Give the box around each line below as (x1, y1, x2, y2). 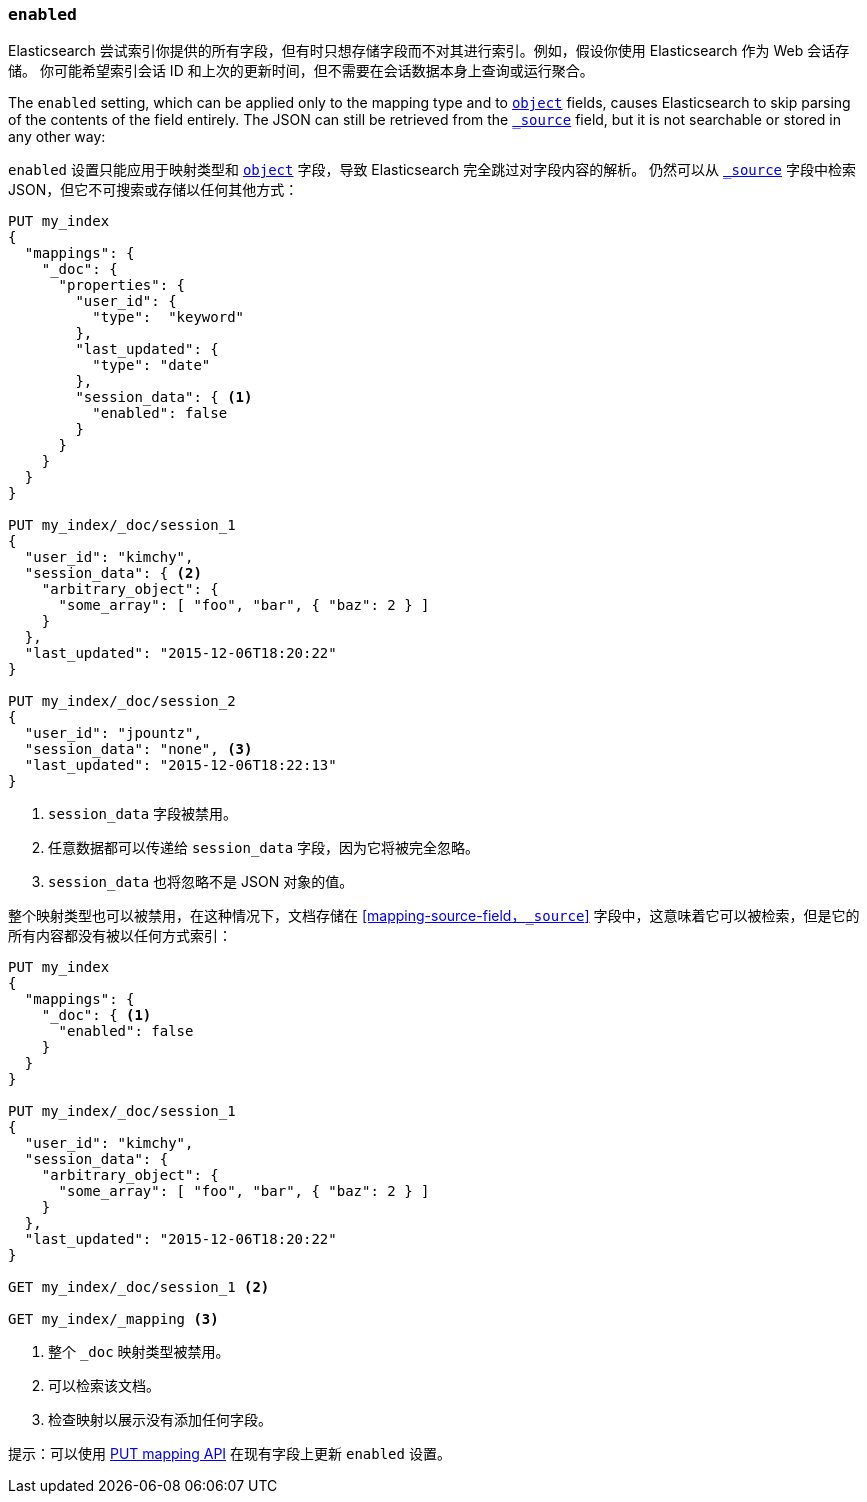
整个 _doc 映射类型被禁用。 (48, 1343, 230, 1361)
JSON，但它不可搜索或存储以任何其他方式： (8, 181, 299, 199)
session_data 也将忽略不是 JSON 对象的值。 (48, 873, 354, 891)
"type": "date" (92, 357, 211, 374)
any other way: (8, 128, 106, 146)
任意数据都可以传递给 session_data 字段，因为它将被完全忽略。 (48, 839, 480, 857)
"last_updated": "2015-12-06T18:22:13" (24, 757, 337, 774)
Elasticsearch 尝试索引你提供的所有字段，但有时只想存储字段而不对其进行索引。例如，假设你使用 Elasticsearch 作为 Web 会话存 (8, 42, 850, 60)
